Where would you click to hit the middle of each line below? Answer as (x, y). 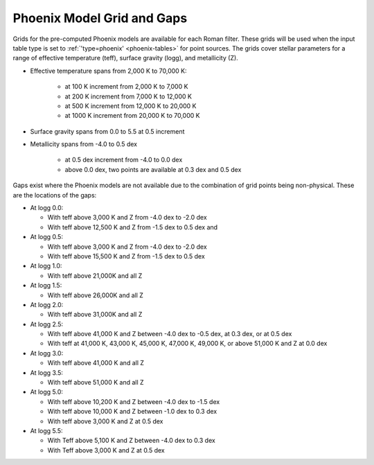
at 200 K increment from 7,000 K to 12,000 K (128, 96)
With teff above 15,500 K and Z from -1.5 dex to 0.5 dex (126, 256)
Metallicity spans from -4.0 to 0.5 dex (84, 144)
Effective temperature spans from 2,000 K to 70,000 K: (108, 71)
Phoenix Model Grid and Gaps (100, 18)
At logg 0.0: (47, 208)
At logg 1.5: (46, 286)
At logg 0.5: (47, 237)
